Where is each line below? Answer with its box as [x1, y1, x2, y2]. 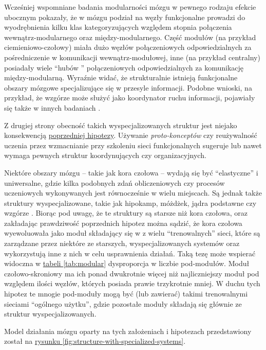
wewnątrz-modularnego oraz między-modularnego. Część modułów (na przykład [4, 31, 256, 42]
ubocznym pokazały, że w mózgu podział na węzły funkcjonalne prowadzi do [4, 11, 245, 22]
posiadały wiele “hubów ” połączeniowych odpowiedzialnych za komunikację [4, 62, 244, 73]
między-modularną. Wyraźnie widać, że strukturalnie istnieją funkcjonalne [4, 72, 238, 83]
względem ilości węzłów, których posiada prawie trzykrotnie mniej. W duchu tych [4, 278, 260, 289]
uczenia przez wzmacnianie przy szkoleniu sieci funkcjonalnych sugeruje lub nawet [4, 139, 262, 150]
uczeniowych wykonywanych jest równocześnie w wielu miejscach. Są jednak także [4, 187, 262, 198]
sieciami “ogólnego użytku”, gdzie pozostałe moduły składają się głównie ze [4, 298, 242, 309]
